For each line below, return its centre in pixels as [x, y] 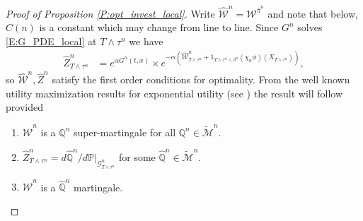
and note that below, [313, 13]
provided [24, 107]
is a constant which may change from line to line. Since [159, 27]
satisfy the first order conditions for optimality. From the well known [201, 79]
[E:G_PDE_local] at [51, 41]
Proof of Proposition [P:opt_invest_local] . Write [110, 13]
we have [146, 41]
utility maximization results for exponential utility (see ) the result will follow [174, 93]
